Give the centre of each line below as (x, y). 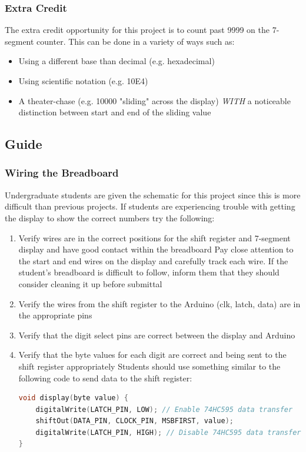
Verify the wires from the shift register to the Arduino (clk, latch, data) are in (159, 303)
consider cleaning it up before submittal (90, 283)
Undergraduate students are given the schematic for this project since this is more (153, 195)
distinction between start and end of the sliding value (115, 112)
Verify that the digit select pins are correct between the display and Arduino (157, 335)
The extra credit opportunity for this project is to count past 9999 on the (137, 30)
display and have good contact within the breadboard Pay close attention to (156, 249)
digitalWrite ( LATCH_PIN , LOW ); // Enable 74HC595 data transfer (164, 409)
